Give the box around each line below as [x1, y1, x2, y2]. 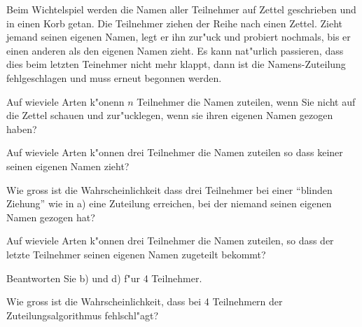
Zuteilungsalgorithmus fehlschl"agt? [6, 307, 159, 322]
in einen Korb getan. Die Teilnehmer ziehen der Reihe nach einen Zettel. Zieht [6, 15, 342, 30]
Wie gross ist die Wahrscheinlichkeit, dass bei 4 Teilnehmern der [6, 294, 283, 309]
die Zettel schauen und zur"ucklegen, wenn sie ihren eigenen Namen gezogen [6, 108, 333, 123]
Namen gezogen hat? [6, 209, 95, 224]
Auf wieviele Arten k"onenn [6, 94, 125, 109]
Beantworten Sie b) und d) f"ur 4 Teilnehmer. [6, 270, 202, 285]
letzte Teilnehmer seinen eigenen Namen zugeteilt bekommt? [6, 246, 266, 261]
